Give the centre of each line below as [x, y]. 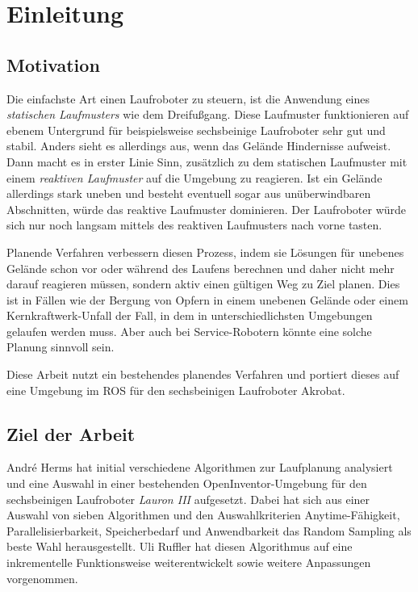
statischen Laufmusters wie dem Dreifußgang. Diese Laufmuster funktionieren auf [208, 114]
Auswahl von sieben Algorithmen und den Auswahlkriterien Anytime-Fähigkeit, [203, 515]
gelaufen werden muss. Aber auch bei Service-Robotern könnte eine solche [189, 331]
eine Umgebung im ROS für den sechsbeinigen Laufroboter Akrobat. [176, 390]
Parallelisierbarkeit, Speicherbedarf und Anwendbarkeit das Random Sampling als [209, 530]
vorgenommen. [42, 578]
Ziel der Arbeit [71, 433]
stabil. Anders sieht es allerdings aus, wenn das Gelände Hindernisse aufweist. [199, 146]
